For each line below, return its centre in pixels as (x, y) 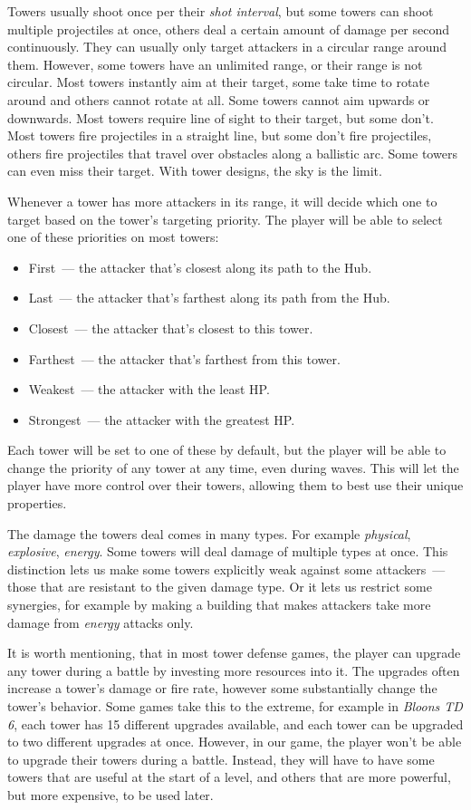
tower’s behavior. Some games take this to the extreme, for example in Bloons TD (235, 706)
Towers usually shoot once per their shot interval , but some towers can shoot (221, 11)
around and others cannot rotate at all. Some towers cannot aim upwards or (219, 99)
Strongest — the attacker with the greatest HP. (162, 419)
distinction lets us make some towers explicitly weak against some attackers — (226, 569)
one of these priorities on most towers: (113, 237)
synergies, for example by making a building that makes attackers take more (219, 605)
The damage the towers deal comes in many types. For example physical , (209, 533)
